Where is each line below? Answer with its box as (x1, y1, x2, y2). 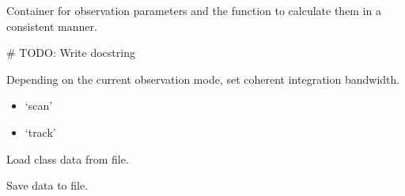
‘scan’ (25, 97, 53, 114)
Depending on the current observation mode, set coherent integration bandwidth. (6, 70, 400, 87)
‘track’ (25, 123, 56, 140)
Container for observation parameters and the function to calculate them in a (6, 2, 382, 18)
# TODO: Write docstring (6, 44, 135, 61)
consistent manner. (6, 17, 97, 34)
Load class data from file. (6, 150, 129, 167)
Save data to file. (6, 177, 89, 194)
